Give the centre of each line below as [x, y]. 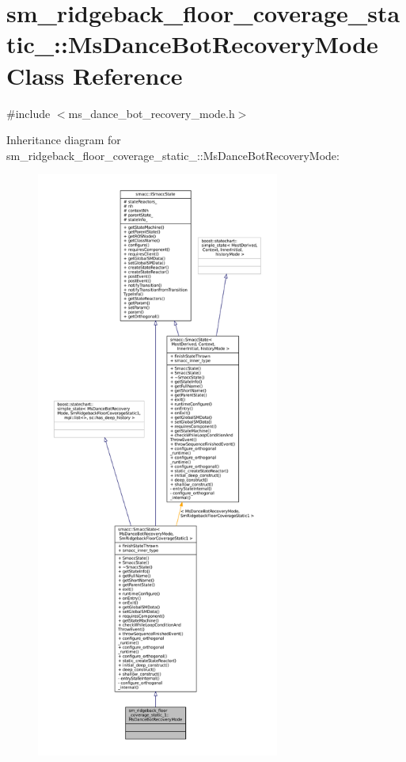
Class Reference [95, 75]
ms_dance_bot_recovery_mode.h [152, 113]
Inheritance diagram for [64, 140]
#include [28, 113]
